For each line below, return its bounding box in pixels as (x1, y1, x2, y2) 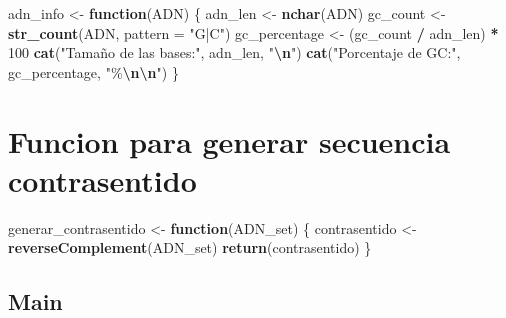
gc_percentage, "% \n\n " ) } (8, 61, 179, 82)
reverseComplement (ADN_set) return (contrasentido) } (8, 237, 372, 258)
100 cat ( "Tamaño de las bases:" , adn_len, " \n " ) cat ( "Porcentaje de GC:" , (8, 42, 461, 63)
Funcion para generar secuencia (8, 120, 451, 161)
